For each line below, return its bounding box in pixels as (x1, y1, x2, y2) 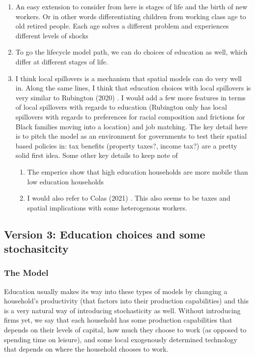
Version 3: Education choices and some (4, 226, 205, 241)
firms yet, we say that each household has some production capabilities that (4, 315, 232, 325)
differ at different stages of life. (15, 56, 108, 66)
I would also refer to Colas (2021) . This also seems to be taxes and (27, 193, 230, 203)
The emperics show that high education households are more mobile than (27, 166, 248, 177)
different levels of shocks (15, 30, 88, 40)
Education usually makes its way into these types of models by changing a (4, 286, 227, 296)
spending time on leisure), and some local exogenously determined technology (4, 334, 237, 344)
